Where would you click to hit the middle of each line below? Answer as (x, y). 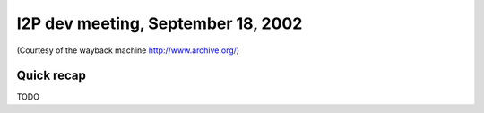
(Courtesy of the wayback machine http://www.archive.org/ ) (128, 50)
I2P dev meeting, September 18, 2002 (160, 23)
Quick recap (52, 76)
